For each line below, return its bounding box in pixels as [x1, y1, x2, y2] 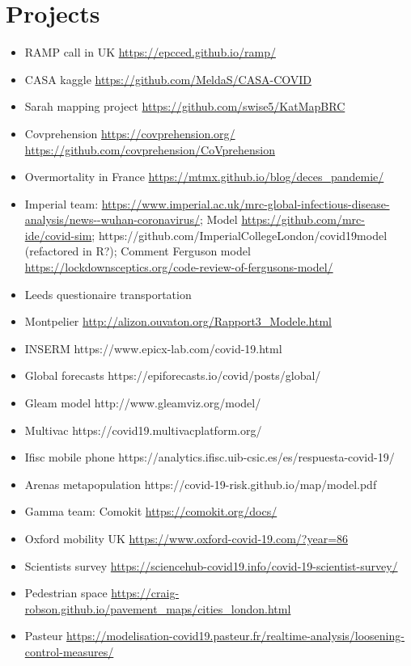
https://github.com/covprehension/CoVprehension [24, 141, 275, 158]
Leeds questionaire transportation [24, 285, 192, 302]
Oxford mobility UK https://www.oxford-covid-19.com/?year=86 [24, 530, 349, 546]
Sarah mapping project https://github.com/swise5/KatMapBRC [24, 98, 345, 115]
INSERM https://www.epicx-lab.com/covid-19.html [24, 339, 282, 356]
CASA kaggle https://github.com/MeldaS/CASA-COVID [24, 70, 311, 87]
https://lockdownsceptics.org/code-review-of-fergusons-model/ [24, 259, 333, 276]
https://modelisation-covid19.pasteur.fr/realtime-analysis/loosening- [66, 627, 405, 644]
